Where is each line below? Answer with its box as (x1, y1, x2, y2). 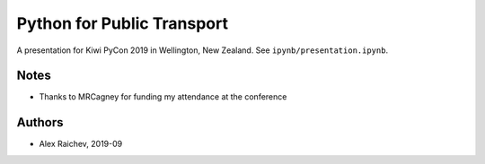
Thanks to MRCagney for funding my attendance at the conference (39, 91, 287, 102)
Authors (16, 115, 64, 130)
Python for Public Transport (16, 13, 229, 33)
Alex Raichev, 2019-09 (39, 139, 123, 150)
